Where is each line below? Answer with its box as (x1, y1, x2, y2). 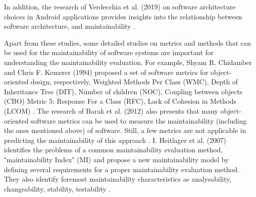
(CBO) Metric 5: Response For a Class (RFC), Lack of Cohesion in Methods (4, 96, 237, 106)
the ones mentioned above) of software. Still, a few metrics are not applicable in (4, 125, 246, 135)
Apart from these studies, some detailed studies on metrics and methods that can (4, 37, 251, 48)
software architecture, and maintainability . (4, 21, 136, 31)
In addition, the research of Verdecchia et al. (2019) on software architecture (4, 1, 236, 11)
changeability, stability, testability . (4, 183, 111, 194)
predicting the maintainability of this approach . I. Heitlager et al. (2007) (4, 134, 226, 145)
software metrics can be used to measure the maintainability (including (31, 115, 247, 126)
